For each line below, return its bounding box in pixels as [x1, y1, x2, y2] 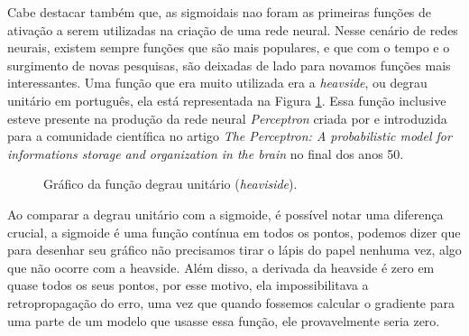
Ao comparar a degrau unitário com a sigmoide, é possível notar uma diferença [7, 204, 444, 223]
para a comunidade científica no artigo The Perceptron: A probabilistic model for [7, 126, 452, 145]
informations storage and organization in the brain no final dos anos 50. [7, 144, 404, 163]
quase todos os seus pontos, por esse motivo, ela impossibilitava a [7, 275, 369, 294]
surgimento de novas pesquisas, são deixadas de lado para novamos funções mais [7, 55, 451, 74]
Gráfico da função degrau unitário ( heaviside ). [43, 174, 298, 193]
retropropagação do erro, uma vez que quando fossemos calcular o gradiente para [7, 293, 455, 312]
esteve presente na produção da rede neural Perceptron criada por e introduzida [7, 108, 447, 127]
